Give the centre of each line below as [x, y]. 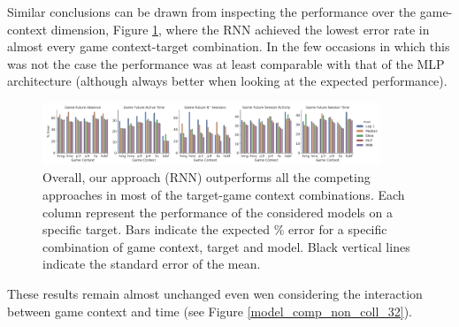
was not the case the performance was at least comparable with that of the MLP [226, 63]
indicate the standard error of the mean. [152, 264]
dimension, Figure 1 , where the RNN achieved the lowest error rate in [240, 29]
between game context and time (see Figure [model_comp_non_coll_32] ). [210, 311]
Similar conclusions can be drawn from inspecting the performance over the [212, 11]
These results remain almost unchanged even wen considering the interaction [215, 293]
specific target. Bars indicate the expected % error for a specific [215, 229]
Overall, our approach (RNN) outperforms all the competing [207, 177]
